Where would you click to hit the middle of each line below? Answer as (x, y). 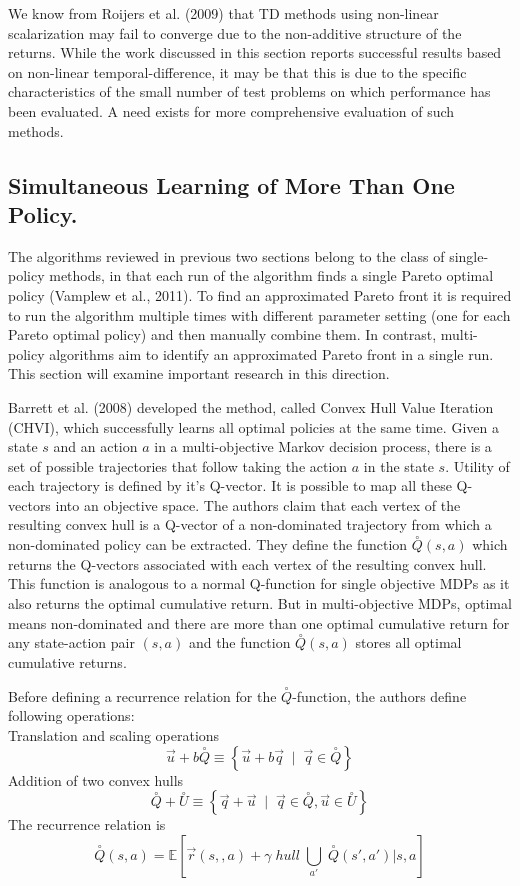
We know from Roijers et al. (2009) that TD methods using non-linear (223, 13)
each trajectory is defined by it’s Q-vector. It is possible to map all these (230, 485)
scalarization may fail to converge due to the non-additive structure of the (235, 32)
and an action (95, 446)
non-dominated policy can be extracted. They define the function (208, 544)
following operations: (71, 715)
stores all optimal (408, 642)
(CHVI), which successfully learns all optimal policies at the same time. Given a (253, 426)
